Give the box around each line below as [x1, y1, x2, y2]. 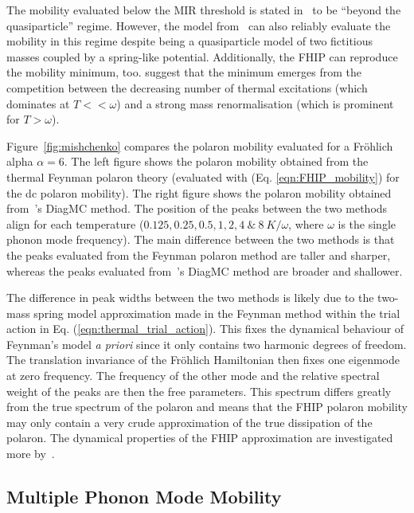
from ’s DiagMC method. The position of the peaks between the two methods [6, 200, 388, 217]
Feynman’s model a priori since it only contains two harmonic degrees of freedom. [6, 335, 407, 352]
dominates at [6, 95, 70, 112]
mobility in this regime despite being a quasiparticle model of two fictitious [6, 33, 373, 49]
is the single [338, 215, 396, 232]
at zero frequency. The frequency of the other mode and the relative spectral [6, 367, 380, 384]
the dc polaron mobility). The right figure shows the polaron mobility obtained [6, 184, 392, 201]
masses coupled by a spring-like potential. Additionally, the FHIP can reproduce [6, 48, 398, 65]
